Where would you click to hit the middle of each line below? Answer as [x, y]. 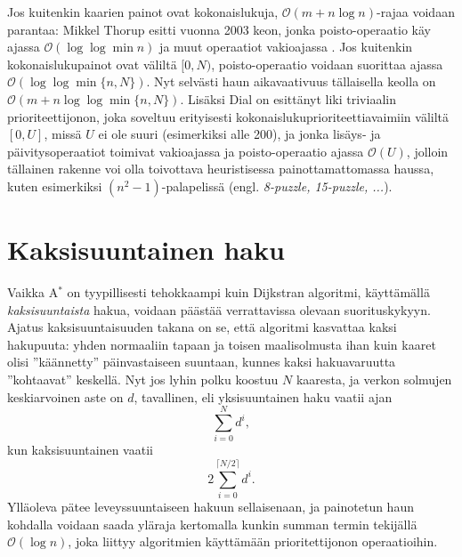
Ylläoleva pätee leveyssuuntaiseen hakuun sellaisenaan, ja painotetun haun [211, 507]
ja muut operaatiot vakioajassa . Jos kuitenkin [286, 47]
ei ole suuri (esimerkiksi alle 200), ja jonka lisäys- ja [239, 134]
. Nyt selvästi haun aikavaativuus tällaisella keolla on [291, 81]
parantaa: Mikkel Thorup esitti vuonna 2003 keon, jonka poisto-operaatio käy [219, 29]
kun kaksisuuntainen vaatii [80, 450]
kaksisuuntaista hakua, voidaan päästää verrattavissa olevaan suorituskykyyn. [219, 309]
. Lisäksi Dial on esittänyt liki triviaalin [288, 98]
